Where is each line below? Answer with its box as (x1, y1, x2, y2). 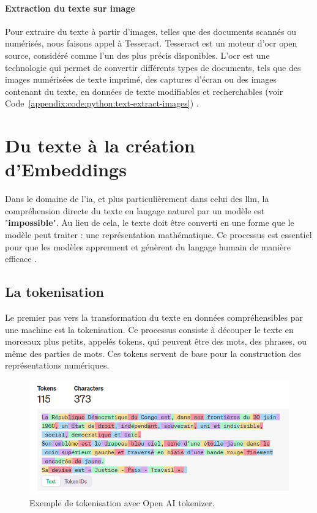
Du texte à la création (5, 133, 195, 158)
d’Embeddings (5, 157, 127, 182)
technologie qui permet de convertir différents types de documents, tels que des (5, 61, 301, 73)
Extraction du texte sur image (5, 1, 135, 14)
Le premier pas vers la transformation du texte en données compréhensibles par (5, 311, 304, 324)
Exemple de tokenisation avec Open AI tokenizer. (29, 496, 215, 509)
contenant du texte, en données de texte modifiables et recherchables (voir (5, 84, 283, 97)
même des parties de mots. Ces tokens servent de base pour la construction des (5, 346, 301, 359)
